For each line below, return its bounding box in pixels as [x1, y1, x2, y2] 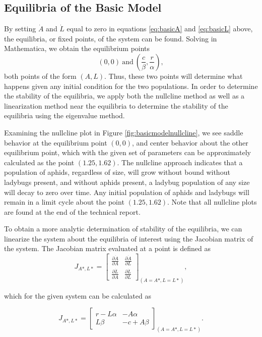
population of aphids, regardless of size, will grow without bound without [4, 167, 230, 177]
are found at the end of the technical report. [4, 206, 141, 217]
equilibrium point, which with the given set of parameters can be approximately [4, 147, 251, 158]
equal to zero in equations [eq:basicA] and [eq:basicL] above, [67, 23, 253, 34]
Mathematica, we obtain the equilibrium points [4, 43, 150, 54]
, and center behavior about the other [132, 137, 248, 148]
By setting [4, 23, 36, 34]
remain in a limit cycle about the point [4, 197, 124, 207]
